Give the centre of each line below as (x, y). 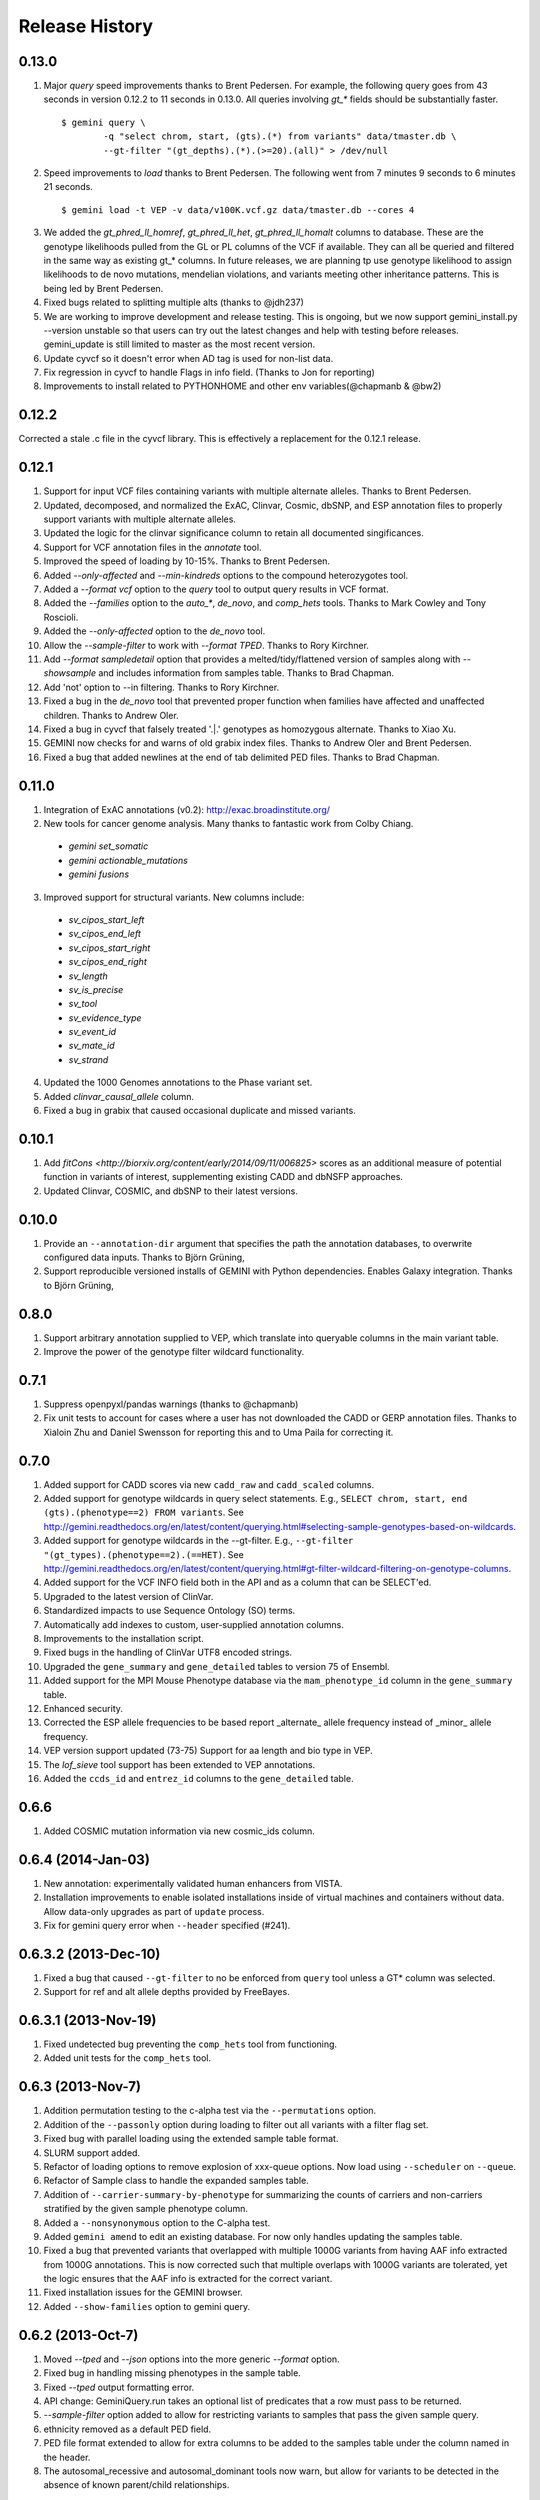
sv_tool (83, 1004)
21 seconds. (68, 187)
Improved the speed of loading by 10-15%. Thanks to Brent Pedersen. (186, 561)
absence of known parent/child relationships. (136, 2485)
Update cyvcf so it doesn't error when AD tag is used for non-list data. (188, 358)
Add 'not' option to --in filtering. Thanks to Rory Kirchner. (161, 687)
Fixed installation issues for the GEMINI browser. (143, 2292)
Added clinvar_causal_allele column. (119, 1096)
